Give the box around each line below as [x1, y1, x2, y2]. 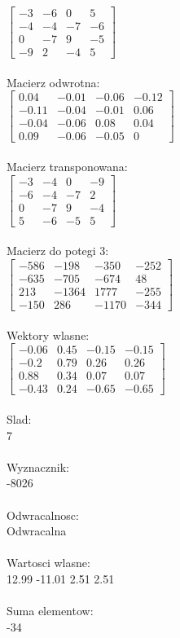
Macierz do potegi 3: [7, 242, 109, 259]
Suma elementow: [7, 602, 94, 619]
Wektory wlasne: [7, 326, 90, 343]
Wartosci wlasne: [7, 554, 90, 571]
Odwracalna [7, 522, 67, 539]
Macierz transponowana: [7, 158, 128, 175]
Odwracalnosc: [7, 506, 79, 523]
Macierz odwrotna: [7, 73, 100, 90]
